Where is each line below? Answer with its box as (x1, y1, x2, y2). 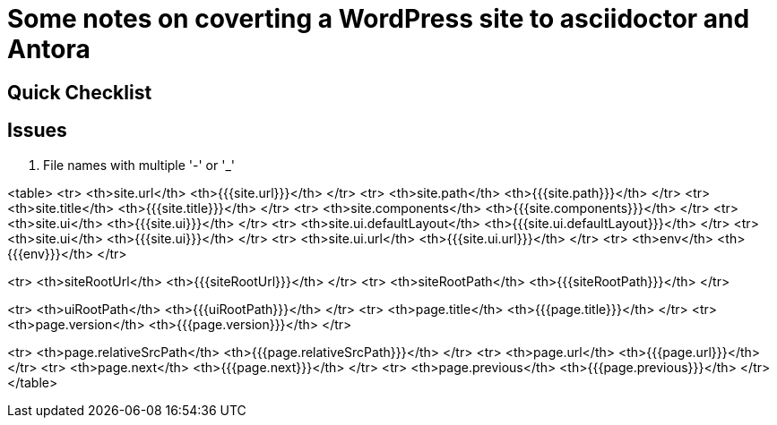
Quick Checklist (7, 81, 152, 104)
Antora (7, 34, 91, 64)
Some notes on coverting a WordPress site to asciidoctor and (7, 4, 750, 34)
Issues (7, 119, 67, 142)
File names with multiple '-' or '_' (43, 157, 235, 173)
